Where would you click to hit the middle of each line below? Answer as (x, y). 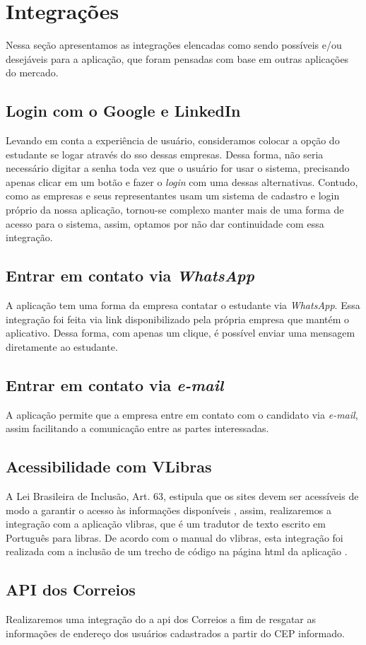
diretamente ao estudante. (62, 346)
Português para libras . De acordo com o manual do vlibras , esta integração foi (175, 537)
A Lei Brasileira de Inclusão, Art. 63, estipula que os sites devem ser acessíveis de (182, 496)
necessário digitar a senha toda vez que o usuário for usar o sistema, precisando (178, 168)
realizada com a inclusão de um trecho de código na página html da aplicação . (177, 551)
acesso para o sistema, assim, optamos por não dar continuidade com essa (165, 223)
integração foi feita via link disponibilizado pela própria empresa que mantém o (178, 319)
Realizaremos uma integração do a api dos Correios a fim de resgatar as (161, 619)
